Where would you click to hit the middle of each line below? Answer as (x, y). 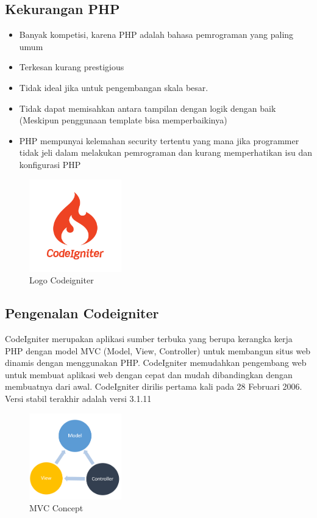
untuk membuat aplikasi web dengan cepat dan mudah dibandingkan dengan (149, 374)
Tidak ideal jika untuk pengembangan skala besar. (114, 87)
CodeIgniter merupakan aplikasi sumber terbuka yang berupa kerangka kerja (149, 339)
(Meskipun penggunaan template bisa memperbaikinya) (123, 120)
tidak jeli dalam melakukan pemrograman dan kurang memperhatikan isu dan (166, 152)
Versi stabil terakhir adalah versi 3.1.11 (78, 399)
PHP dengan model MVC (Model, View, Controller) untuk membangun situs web (158, 350)
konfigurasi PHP (50, 164)
